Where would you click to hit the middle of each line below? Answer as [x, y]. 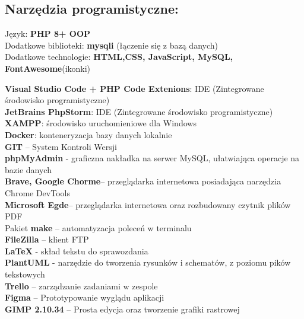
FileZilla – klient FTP [47, 239]
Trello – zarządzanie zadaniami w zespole [81, 285]
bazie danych [28, 169]
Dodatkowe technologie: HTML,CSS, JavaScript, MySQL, [119, 57]
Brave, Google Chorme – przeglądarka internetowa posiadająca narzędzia [143, 181]
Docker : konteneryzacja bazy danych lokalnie [88, 134]
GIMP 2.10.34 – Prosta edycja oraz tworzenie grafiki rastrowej [122, 309]
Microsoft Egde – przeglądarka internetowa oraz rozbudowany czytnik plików [148, 204]
